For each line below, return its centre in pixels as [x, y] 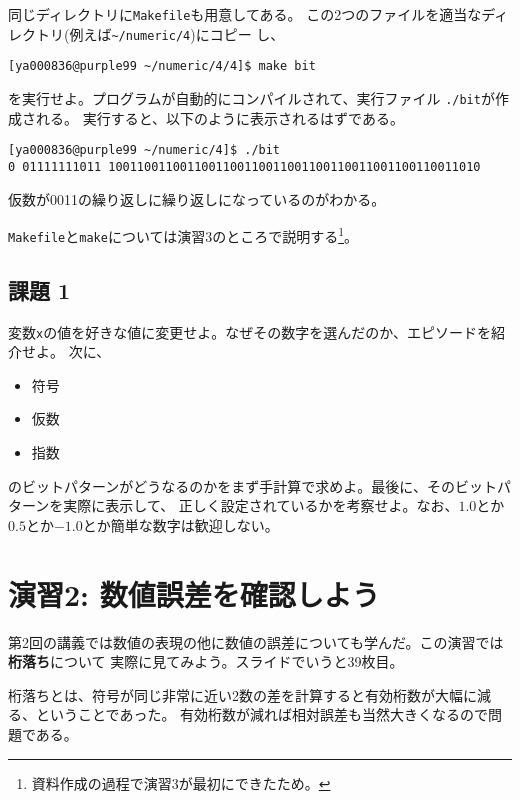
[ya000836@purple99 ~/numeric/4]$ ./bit [144, 150]
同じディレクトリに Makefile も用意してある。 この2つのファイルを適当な [245, 14]
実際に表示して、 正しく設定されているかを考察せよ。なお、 [261, 505]
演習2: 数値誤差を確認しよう [194, 593]
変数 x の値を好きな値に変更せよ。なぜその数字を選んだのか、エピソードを [249, 331]
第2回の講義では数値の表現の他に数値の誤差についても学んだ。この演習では [256, 641]
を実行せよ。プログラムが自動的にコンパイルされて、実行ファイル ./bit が [251, 97]
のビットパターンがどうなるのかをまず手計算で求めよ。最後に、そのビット [252, 485]
